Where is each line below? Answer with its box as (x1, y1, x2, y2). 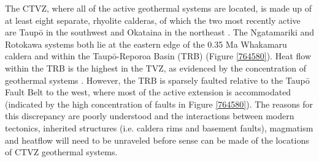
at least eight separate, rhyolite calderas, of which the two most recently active (5, 13, 301, 26)
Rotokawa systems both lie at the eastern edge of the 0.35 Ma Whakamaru (5, 37, 287, 50)
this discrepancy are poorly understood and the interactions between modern (5, 109, 294, 122)
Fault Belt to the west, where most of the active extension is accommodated (5, 86, 291, 98)
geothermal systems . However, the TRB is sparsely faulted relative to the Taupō (5, 73, 310, 86)
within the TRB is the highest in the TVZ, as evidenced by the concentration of (5, 61, 307, 74)
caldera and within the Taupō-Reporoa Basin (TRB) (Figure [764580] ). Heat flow (5, 50, 311, 62)
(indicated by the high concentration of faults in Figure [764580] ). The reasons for (5, 97, 313, 110)
